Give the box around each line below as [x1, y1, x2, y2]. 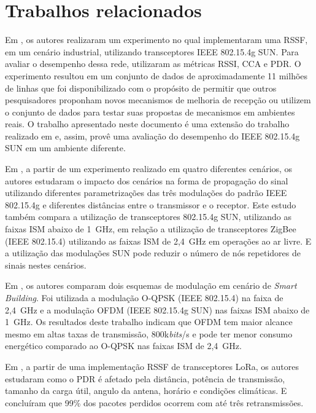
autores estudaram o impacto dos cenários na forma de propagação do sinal [5, 174, 288, 187]
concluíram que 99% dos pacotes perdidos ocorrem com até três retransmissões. [5, 396, 304, 409]
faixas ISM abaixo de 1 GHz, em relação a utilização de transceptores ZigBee [5, 222, 296, 235]
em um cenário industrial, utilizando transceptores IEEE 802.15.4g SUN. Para [5, 45, 299, 58]
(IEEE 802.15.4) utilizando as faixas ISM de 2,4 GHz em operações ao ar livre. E [5, 234, 312, 247]
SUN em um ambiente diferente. [5, 141, 126, 154]
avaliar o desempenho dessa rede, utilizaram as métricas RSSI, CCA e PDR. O [5, 57, 301, 70]
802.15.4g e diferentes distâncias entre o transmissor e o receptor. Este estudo [5, 198, 296, 211]
